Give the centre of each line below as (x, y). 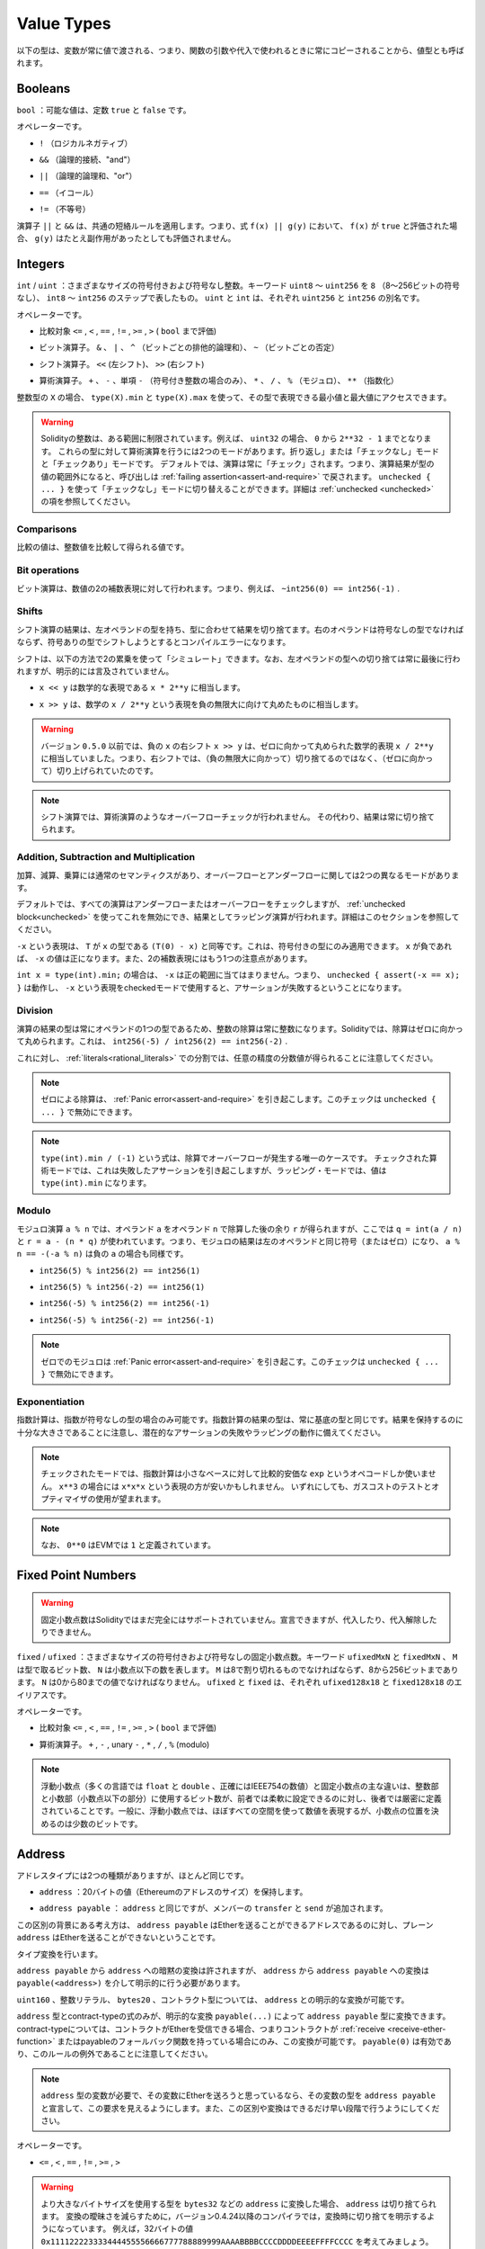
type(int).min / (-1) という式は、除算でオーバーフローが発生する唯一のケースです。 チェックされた (235, 1158)
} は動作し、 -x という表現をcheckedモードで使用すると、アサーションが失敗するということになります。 (212, 987)
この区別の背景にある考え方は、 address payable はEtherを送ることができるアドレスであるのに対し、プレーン (225, 1924)
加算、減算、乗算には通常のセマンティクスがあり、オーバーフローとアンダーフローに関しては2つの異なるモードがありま (238, 875)
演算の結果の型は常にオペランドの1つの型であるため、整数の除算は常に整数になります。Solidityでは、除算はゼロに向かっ (240, 1028)
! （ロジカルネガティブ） (86, 143)
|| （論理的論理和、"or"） (88, 176)
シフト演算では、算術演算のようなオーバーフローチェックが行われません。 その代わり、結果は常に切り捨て (238, 817)
